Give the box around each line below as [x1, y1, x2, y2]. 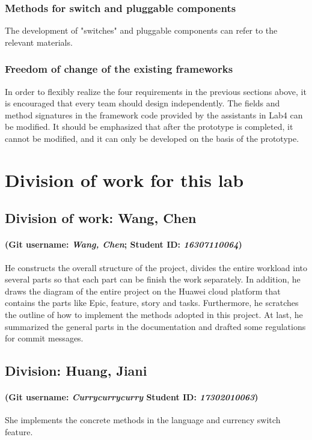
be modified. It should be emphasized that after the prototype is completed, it [5, 120, 293, 133]
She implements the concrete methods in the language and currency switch [5, 414, 281, 426]
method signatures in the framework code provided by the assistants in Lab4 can [5, 108, 303, 121]
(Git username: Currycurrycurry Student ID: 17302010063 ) [5, 391, 258, 403]
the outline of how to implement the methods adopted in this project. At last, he [5, 308, 303, 320]
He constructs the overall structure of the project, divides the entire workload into [5, 261, 308, 273]
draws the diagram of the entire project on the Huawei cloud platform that [5, 284, 281, 297]
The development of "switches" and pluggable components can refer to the [5, 24, 278, 37]
